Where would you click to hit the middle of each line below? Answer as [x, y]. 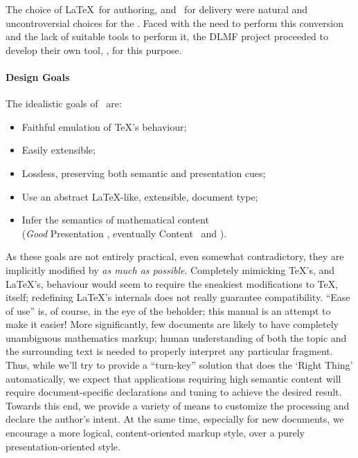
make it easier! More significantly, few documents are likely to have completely [172, 324]
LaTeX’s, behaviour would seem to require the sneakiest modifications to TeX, [172, 283]
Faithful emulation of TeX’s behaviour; [104, 126]
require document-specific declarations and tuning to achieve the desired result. [174, 392]
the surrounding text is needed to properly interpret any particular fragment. [169, 351]
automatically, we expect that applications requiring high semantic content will [173, 378]
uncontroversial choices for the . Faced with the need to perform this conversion [174, 22]
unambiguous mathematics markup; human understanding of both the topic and [176, 337]
